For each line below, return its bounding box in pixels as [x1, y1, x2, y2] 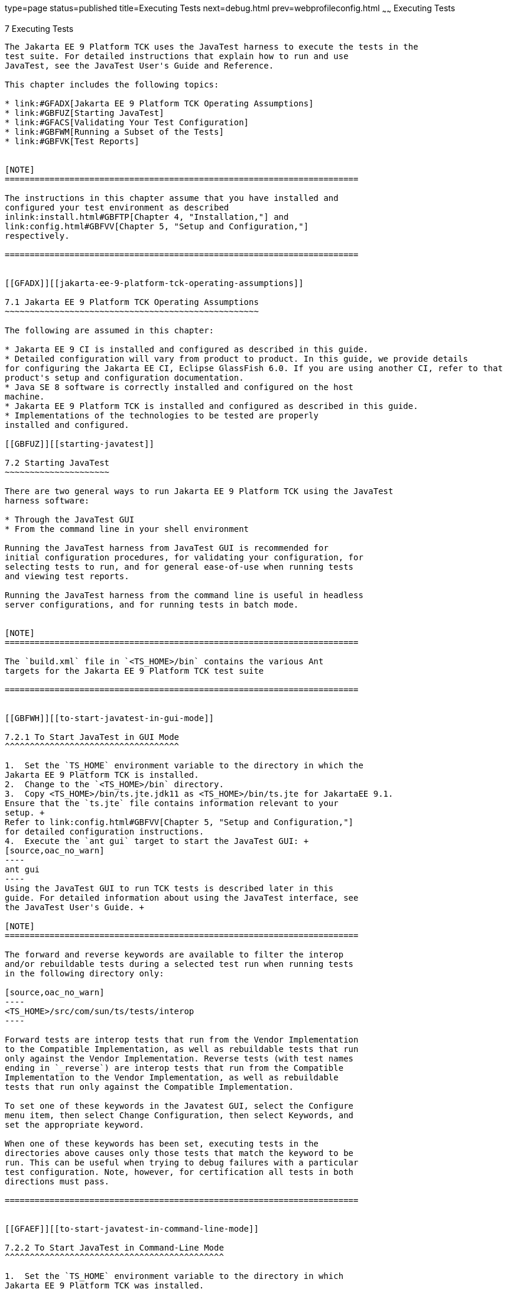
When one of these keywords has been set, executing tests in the [5, 1138, 319, 1148]
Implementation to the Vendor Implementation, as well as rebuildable [5, 1072, 339, 1082]
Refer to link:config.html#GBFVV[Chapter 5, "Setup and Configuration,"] [5, 817, 354, 827]
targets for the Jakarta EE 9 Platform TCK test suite [5, 665, 264, 676]
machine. [5, 391, 45, 401]
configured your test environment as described [5, 202, 229, 212]
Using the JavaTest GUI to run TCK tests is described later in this [5, 883, 334, 893]
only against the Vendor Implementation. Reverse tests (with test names [5, 1053, 354, 1063]
